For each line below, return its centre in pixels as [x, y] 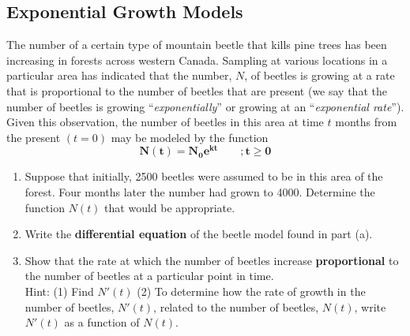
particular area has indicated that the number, [119, 75]
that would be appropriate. [170, 207]
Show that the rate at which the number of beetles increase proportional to [212, 260]
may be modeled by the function [190, 137]
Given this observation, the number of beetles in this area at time [165, 122]
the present [34, 137]
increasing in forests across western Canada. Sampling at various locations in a [197, 60]
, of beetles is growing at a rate [320, 75]
